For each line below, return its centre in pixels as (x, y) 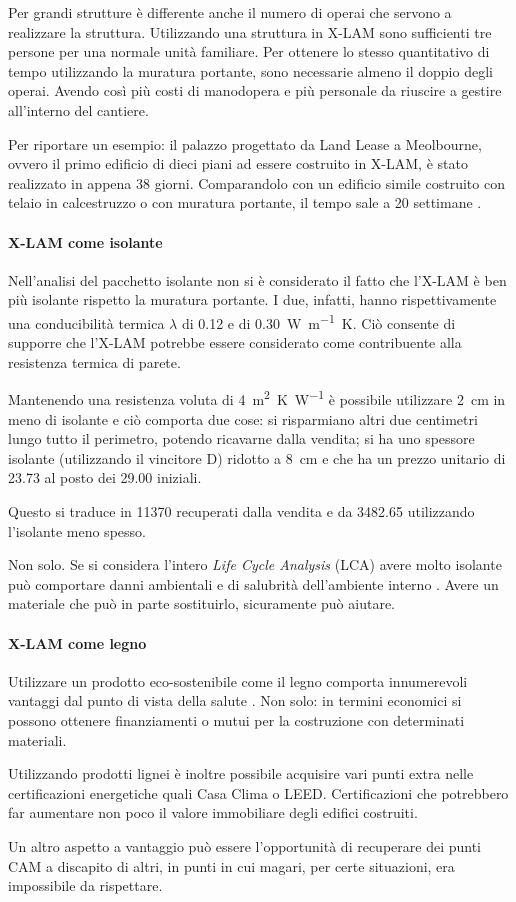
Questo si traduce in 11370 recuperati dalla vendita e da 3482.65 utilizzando (241, 510)
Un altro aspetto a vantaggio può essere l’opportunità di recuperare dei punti (245, 845)
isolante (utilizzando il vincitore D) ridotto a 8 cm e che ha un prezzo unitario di (257, 457)
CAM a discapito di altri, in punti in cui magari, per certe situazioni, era (231, 865)
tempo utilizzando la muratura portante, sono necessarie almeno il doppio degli (250, 70)
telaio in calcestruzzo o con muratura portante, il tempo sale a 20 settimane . (245, 202)
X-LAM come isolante (85, 241)
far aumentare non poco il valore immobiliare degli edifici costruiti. (213, 812)
